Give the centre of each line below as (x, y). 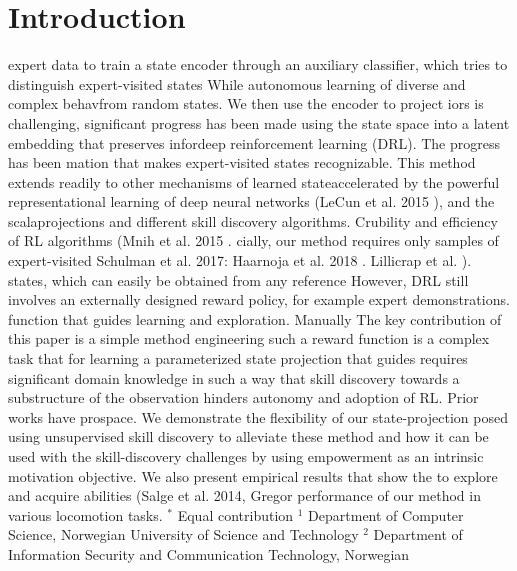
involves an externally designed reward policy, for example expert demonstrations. (259, 299)
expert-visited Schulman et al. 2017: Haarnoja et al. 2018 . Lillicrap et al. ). (240, 260)
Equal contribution (235, 514)
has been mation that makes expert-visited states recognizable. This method (242, 162)
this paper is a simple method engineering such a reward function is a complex (249, 338)
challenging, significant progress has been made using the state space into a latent (259, 122)
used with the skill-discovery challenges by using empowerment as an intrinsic (246, 456)
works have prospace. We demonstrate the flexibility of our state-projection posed (258, 416)
